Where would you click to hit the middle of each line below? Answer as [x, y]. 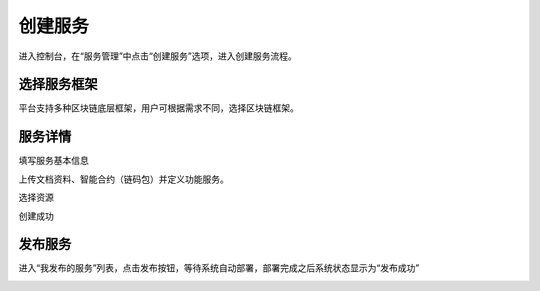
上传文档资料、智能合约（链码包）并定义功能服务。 [123, 179]
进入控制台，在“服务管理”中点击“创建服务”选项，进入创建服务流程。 [157, 56]
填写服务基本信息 [53, 161]
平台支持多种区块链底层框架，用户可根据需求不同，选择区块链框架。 [158, 108]
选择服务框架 [58, 84]
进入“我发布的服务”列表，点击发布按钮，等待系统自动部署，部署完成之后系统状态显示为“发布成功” [219, 268]
